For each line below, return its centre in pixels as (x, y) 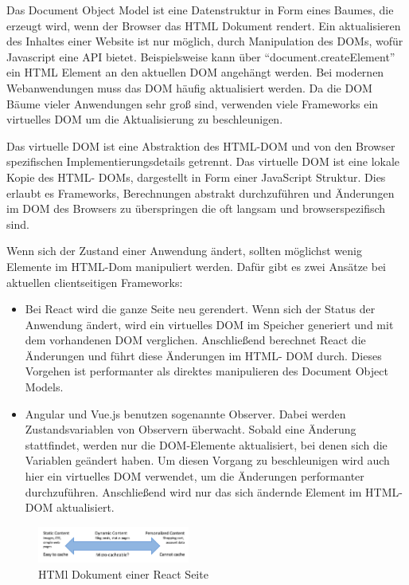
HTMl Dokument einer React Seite (123, 574)
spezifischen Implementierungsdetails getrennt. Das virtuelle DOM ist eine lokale (203, 161)
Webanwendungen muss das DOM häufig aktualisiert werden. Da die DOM (189, 87)
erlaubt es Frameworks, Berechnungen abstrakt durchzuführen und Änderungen (201, 192)
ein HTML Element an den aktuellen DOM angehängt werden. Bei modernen (195, 72)
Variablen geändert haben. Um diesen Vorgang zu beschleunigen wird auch (207, 460)
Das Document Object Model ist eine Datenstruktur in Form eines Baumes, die (200, 10)
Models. (44, 387)
